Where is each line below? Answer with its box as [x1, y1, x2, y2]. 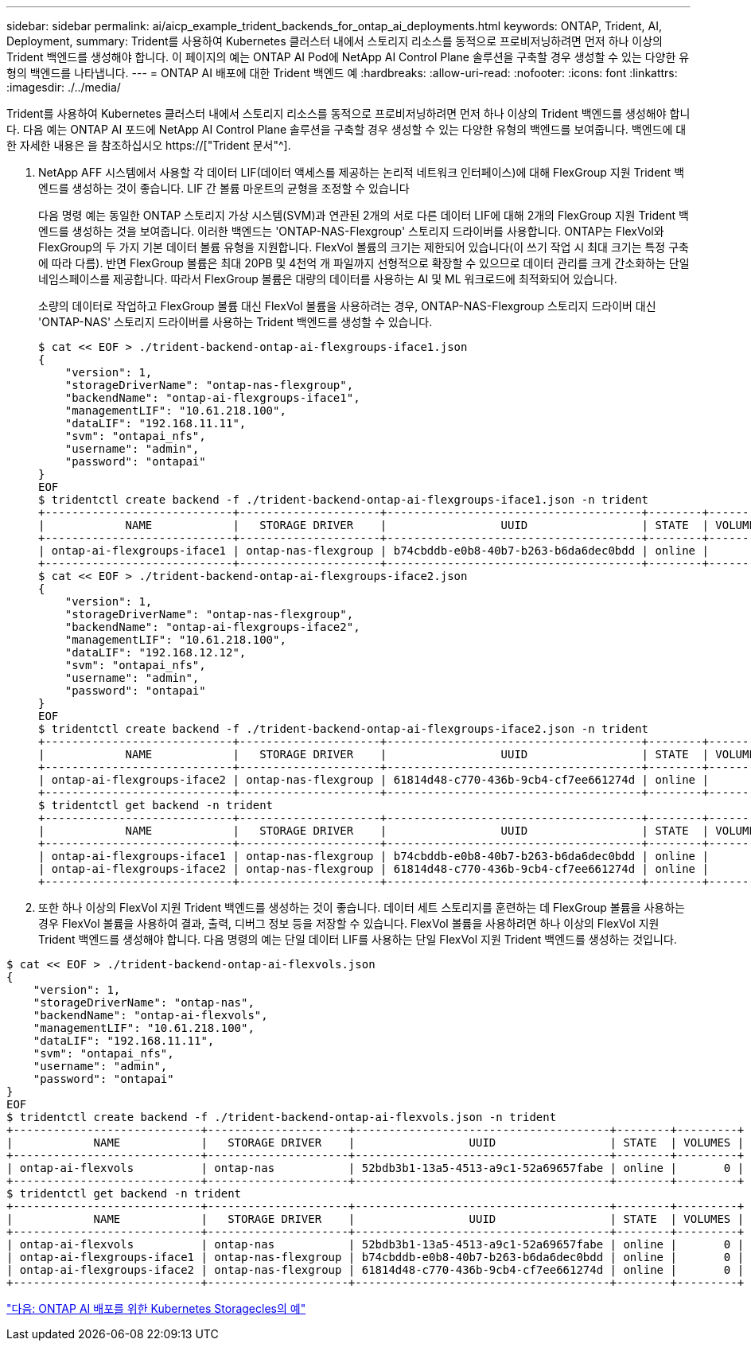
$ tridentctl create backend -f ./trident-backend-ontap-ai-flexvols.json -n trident [6, 1111, 557, 1123]
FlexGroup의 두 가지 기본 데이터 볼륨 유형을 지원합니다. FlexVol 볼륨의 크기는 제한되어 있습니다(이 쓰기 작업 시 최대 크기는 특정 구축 [38, 240, 689, 254]
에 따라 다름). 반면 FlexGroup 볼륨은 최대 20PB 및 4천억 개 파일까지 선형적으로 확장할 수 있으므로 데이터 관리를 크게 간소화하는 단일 [38, 256, 690, 270]
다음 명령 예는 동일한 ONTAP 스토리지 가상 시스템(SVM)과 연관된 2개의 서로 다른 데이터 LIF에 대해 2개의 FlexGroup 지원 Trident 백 [38, 208, 689, 222]
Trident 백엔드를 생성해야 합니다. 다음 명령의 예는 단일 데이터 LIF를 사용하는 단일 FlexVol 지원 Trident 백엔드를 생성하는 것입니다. [38, 932, 677, 946]
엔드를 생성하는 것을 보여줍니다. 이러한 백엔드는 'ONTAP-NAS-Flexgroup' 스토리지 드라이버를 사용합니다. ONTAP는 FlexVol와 [38, 224, 664, 238]
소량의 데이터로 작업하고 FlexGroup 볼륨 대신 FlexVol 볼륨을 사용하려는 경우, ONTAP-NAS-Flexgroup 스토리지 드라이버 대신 [38, 299, 656, 313]
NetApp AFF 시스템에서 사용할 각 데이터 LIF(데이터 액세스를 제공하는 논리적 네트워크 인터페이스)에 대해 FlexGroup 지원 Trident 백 [38, 165, 685, 179]
